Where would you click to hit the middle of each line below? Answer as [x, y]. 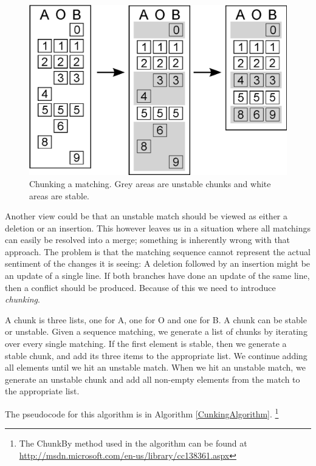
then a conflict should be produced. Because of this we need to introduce [140, 287]
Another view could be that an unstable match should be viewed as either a [146, 216]
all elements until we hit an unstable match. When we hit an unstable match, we [155, 367]
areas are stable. [59, 195]
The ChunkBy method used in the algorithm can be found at [133, 443]
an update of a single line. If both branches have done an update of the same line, [157, 276]
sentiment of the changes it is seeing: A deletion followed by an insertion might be [158, 263]
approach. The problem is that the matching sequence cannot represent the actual [158, 251]
